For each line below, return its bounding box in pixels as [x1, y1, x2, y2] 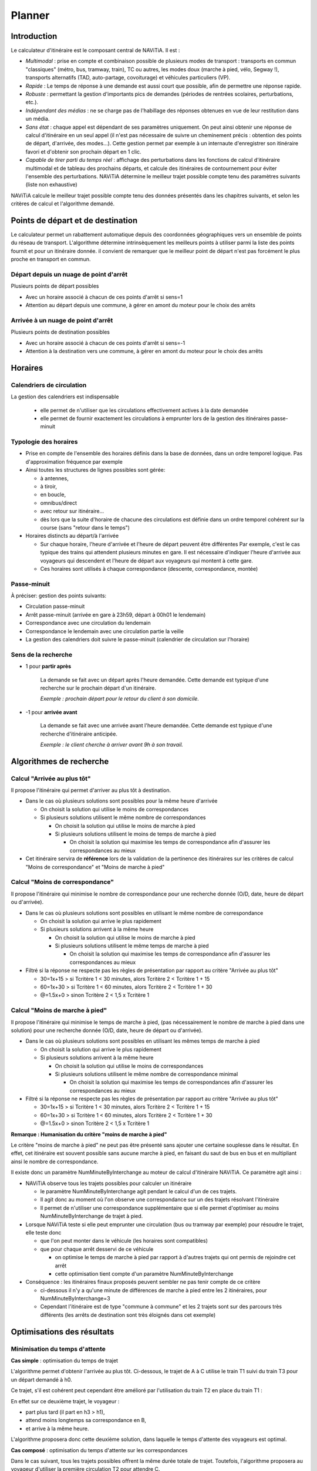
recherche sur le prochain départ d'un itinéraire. [40, 684, 157, 691]
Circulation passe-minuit [25, 603, 85, 610]
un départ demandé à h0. [11, 1376, 73, 1383]
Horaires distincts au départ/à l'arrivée [25, 533, 119, 540]
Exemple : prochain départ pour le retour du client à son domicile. [40, 695, 200, 703]
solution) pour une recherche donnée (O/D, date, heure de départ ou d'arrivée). [11, 1027, 203, 1034]
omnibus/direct [40, 499, 77, 506]
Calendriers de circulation [11, 381, 87, 389]
